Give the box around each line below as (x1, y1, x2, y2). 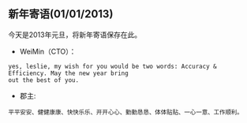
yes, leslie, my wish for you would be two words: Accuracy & (8, 62, 217, 70)
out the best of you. (8, 76, 80, 84)
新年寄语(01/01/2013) (8, 7, 114, 21)
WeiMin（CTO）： (19, 47, 77, 56)
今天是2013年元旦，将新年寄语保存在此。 (8, 30, 142, 39)
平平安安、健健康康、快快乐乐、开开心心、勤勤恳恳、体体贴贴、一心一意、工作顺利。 (8, 108, 243, 116)
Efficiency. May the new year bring (8, 69, 129, 77)
